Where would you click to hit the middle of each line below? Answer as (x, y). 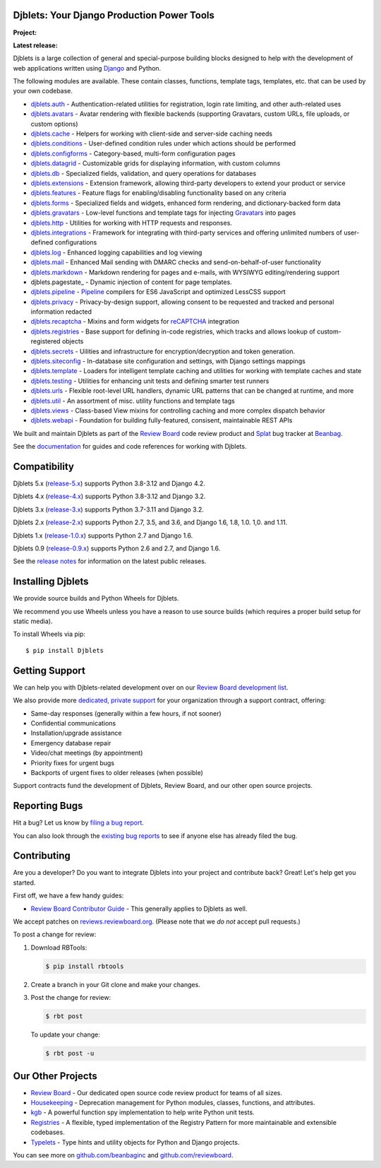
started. (24, 883)
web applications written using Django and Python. (87, 68)
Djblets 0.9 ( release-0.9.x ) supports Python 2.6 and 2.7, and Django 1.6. (117, 548)
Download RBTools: (59, 948)
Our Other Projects (55, 1076)
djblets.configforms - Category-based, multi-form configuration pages (133, 153)
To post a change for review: (55, 934)
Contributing (42, 856)
